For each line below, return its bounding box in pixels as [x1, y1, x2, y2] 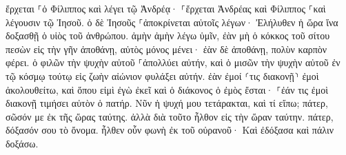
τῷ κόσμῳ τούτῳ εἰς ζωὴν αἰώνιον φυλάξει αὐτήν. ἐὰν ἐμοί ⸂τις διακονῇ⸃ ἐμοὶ [6, 68, 319, 83]
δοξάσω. [6, 136, 39, 150]
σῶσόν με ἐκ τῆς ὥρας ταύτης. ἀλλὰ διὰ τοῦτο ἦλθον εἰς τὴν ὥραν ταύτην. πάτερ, [6, 109, 334, 123]
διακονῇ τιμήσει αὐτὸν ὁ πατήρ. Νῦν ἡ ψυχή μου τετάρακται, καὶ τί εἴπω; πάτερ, [6, 96, 328, 110]
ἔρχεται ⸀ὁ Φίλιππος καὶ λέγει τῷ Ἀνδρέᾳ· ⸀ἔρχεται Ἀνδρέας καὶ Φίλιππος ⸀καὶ [6, 1, 326, 15]
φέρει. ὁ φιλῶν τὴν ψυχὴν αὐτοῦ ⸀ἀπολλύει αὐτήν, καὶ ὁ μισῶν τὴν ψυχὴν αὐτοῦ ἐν [6, 55, 340, 70]
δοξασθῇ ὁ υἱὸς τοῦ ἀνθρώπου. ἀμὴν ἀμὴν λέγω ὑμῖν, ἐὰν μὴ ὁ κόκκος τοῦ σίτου [6, 28, 330, 43]
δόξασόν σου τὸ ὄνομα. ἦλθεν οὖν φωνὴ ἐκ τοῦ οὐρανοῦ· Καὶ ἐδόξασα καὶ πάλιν [6, 123, 334, 137]
